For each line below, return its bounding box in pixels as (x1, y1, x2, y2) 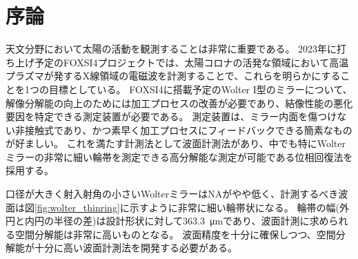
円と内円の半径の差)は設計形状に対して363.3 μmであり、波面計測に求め (6, 213, 329, 228)
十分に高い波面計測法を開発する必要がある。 (34, 240, 237, 255)
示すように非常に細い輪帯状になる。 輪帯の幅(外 (129, 200, 349, 214)
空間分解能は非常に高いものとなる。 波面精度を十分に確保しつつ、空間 (14, 227, 336, 241)
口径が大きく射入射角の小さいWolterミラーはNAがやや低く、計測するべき (6, 186, 339, 201)
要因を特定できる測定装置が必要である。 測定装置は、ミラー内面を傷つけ (6, 109, 337, 124)
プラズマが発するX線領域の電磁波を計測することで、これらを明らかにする (6, 68, 341, 83)
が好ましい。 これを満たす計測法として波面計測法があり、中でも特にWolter (6, 136, 346, 151)
